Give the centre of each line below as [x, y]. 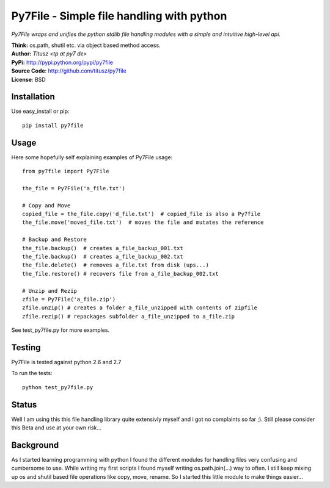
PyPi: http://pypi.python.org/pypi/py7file [62, 62]
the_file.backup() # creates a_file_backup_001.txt [103, 248]
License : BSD [28, 79]
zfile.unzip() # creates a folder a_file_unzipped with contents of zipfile [140, 308]
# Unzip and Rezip [50, 291]
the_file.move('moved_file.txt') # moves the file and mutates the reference [143, 222]
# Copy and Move [46, 205]
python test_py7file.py [58, 387]
